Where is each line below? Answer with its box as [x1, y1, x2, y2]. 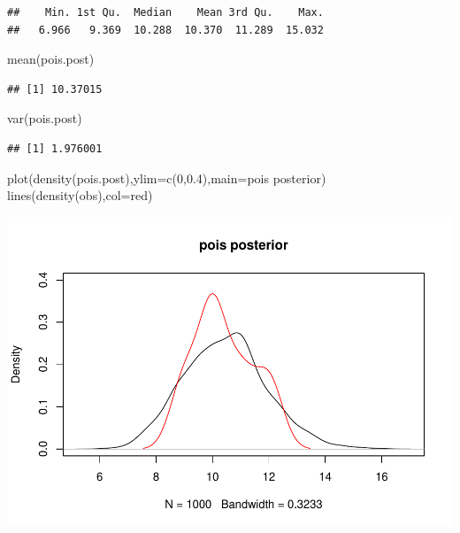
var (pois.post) [7, 109, 82, 127]
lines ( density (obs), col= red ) [7, 186, 153, 205]
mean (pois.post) [7, 50, 95, 68]
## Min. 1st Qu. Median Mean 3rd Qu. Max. [7, 6, 324, 19]
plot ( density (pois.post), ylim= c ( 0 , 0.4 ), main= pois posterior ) [7, 168, 326, 187]
